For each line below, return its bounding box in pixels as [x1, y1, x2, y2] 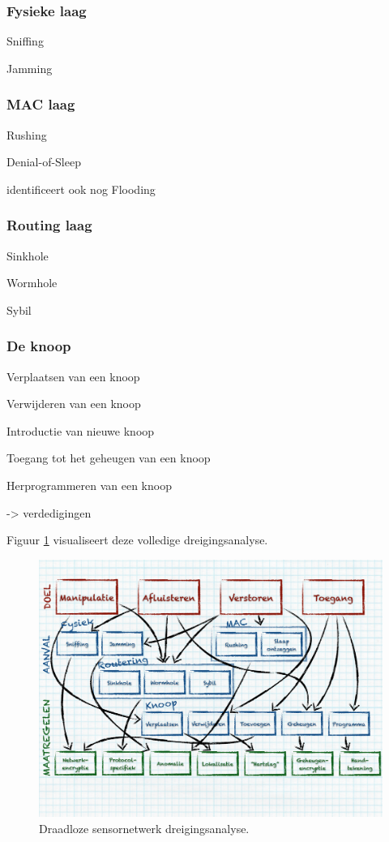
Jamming [6, 59, 53, 76]
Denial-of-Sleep [6, 153, 81, 170]
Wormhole [6, 274, 58, 291]
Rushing [6, 126, 47, 143]
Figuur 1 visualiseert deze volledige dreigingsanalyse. [6, 531, 268, 548]
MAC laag [6, 94, 75, 114]
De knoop [6, 336, 71, 356]
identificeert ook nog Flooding [6, 180, 156, 197]
